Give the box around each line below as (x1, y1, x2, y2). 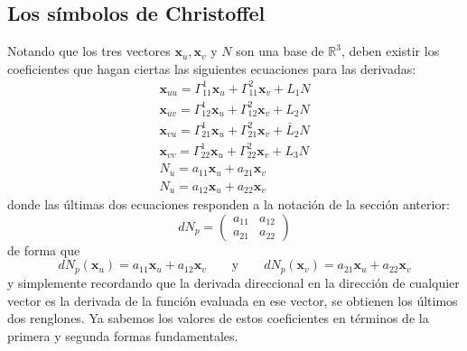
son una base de (236, 42, 324, 60)
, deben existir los (341, 42, 440, 60)
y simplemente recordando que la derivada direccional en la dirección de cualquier (7, 272, 460, 291)
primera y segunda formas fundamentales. (7, 326, 238, 345)
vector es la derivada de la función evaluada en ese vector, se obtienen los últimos (7, 291, 458, 309)
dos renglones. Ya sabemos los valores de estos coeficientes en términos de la (7, 309, 429, 328)
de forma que (7, 240, 80, 259)
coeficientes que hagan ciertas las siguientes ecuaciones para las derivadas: (7, 59, 416, 78)
